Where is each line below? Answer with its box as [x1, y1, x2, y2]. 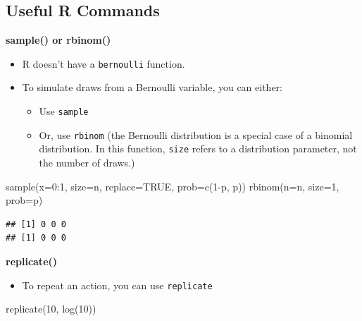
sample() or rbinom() [6, 32, 111, 47]
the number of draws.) [39, 155, 135, 170]
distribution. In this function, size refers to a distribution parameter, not [39, 141, 357, 156]
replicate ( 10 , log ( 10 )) [6, 301, 96, 316]
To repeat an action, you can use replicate [22, 277, 213, 292]
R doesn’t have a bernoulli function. [22, 56, 185, 71]
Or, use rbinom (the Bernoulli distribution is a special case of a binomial [39, 127, 353, 142]
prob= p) [6, 193, 43, 207]
